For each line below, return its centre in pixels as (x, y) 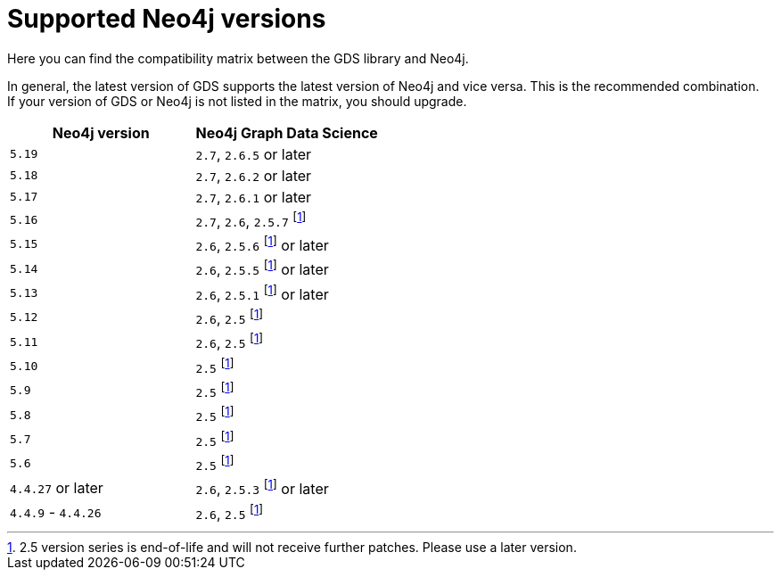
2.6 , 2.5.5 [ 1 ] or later (262, 268)
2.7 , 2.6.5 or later (254, 154)
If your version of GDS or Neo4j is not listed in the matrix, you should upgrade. (237, 101)
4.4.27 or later (57, 488)
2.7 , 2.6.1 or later (254, 197)
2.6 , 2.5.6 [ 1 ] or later (262, 244)
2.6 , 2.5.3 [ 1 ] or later (262, 488)
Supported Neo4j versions (167, 19)
